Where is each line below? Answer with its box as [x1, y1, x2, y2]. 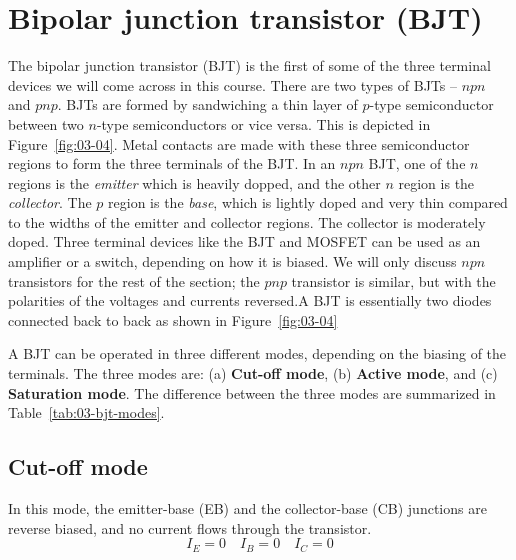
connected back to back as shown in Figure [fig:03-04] [8, 309, 338, 330]
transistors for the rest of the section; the [8, 270, 260, 291]
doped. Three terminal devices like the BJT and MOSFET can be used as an [8, 231, 481, 252]
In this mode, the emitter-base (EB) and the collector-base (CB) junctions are [8, 498, 487, 519]
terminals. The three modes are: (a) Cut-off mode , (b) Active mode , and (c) [8, 363, 498, 384]
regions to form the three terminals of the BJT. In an [8, 153, 336, 174]
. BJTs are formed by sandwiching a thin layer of [57, 94, 358, 115]
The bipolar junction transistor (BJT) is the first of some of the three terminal [8, 55, 491, 76]
